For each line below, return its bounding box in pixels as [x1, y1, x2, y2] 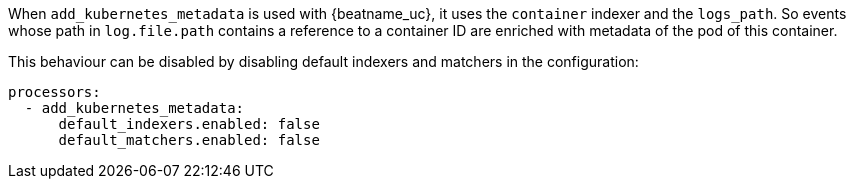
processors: [8, 84, 101, 100]
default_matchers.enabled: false [58, 132, 320, 148]
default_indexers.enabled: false [58, 116, 320, 132]
